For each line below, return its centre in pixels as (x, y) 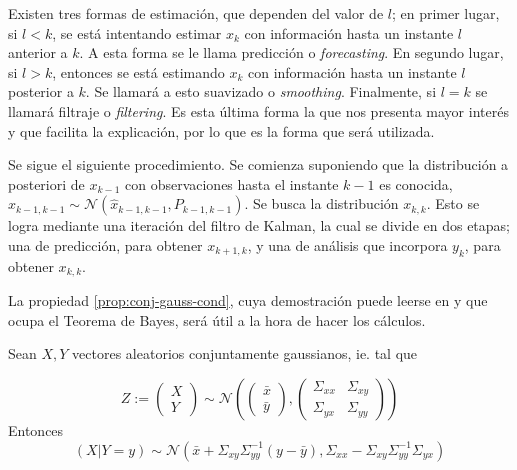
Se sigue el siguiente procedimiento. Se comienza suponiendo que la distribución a (258, 164)
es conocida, (416, 183)
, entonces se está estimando (138, 71)
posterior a (41, 91)
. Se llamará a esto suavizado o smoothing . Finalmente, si (261, 91)
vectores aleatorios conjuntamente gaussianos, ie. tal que (245, 353)
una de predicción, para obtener (105, 244)
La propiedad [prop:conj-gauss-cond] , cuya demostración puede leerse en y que (248, 300)
